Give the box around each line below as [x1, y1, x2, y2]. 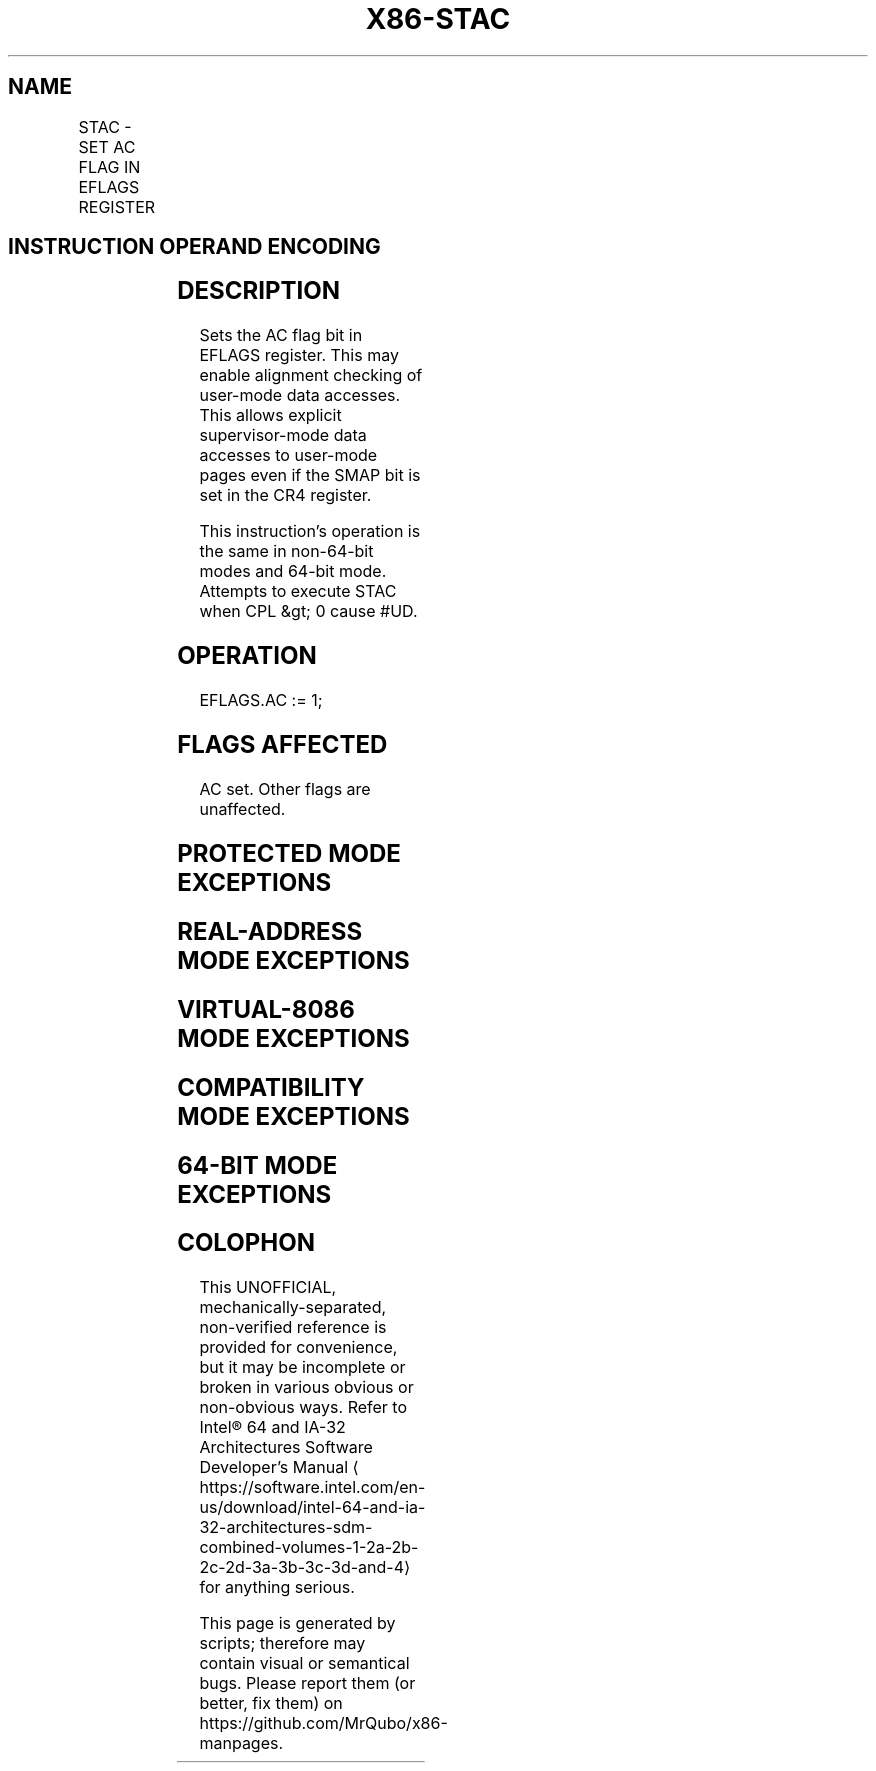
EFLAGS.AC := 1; [199, 690, 323, 711]
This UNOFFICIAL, [199, 1277, 337, 1298]
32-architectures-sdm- [199, 1517, 373, 1538]
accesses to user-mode [199, 445, 378, 466]
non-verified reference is [199, 1317, 387, 1338]
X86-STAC [365, 2, 511, 36]
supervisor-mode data [199, 425, 367, 446]
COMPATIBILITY [177, 1072, 365, 1102]
